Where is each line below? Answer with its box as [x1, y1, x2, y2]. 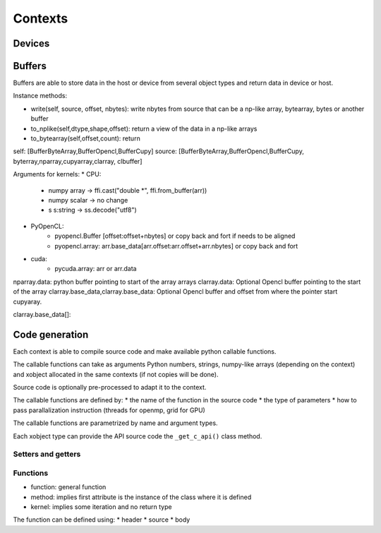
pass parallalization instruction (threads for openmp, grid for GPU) [13, 406, 206, 414]
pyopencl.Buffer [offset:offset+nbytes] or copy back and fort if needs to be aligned [54, 232, 296, 240]
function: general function [30, 483, 107, 491]
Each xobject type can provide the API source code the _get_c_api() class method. [13, 431, 262, 441]
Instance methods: [13, 92, 67, 100]
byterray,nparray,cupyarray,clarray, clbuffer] [13, 157, 143, 165]
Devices [13, 37, 50, 49]
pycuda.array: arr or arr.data [54, 265, 137, 273]
